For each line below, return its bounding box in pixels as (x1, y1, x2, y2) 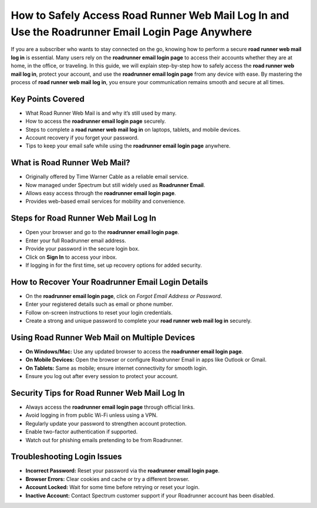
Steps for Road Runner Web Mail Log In (11, 213, 157, 223)
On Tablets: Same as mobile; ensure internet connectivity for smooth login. (25, 365, 208, 372)
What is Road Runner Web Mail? (11, 158, 130, 168)
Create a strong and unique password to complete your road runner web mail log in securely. (25, 317, 252, 324)
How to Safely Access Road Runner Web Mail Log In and (11, 9, 289, 22)
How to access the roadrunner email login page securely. (25, 118, 166, 125)
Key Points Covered (11, 94, 85, 104)
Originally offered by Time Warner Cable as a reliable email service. (25, 173, 189, 181)
